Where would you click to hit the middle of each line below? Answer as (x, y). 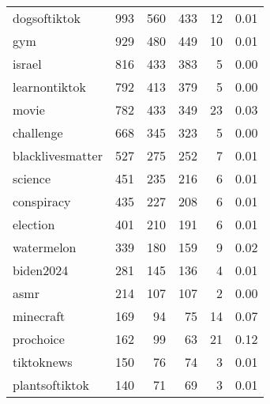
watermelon (45, 247)
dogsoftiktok (47, 18)
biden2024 (41, 270)
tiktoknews (43, 362)
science (32, 178)
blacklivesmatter (58, 155)
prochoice (39, 339)
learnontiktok (49, 87)
